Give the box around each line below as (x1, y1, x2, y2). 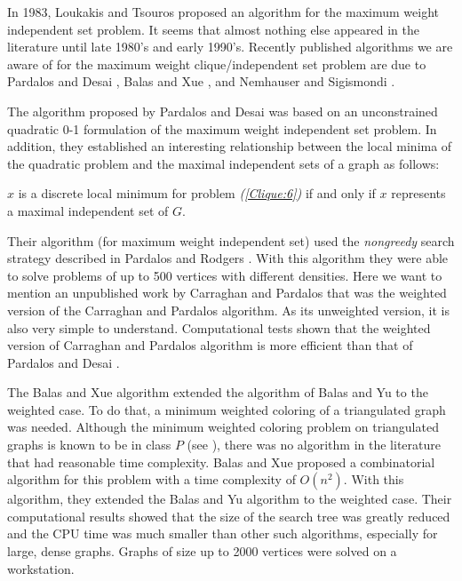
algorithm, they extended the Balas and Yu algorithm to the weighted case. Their (7, 489, 452, 508)
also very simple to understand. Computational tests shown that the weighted (7, 318, 431, 337)
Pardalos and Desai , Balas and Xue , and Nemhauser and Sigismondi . (7, 72, 395, 91)
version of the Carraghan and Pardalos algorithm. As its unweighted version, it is (7, 300, 450, 319)
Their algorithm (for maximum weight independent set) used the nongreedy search (7, 231, 455, 250)
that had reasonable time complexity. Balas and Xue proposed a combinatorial (7, 452, 435, 471)
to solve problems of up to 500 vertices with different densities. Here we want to (7, 266, 442, 284)
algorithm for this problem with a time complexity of (7, 470, 296, 489)
